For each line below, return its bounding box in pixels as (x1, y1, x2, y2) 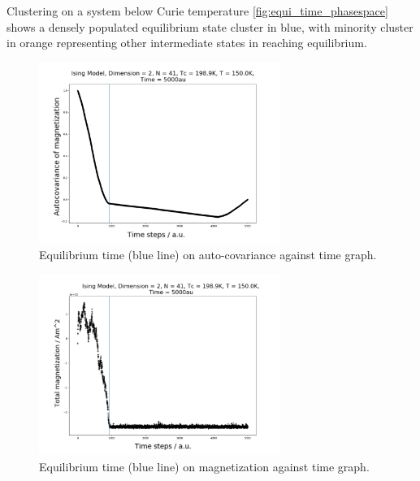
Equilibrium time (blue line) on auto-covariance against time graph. (39, 245, 377, 262)
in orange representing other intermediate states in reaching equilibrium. (6, 34, 367, 51)
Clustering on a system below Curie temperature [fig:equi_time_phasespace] (6, 2, 388, 19)
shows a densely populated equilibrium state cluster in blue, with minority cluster (6, 18, 414, 35)
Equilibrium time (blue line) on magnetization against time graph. (39, 457, 370, 474)
